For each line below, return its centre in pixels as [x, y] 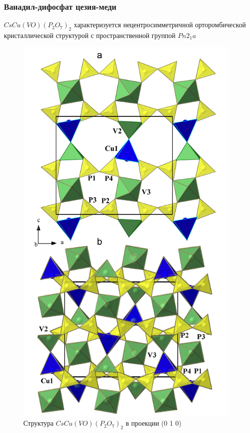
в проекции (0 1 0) [153, 423]
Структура [39, 423]
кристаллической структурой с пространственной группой [90, 35]
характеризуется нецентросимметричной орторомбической [160, 25]
